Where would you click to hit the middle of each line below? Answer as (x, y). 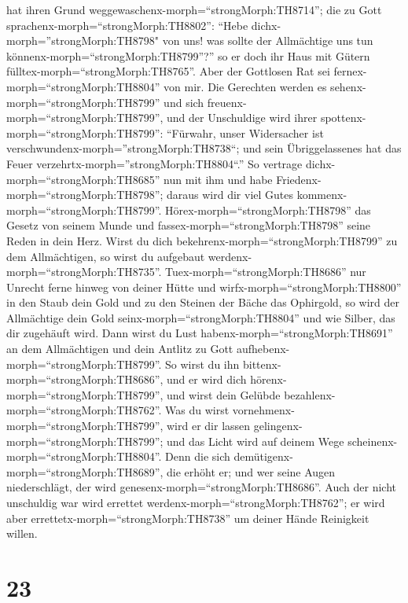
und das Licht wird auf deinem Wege (255, 441)
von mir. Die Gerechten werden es (245, 86)
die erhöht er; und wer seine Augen (251, 471)
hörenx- (268, 379)
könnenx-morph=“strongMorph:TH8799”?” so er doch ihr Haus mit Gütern (188, 55)
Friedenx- (299, 179)
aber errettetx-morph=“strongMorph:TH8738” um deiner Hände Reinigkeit (188, 518)
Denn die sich (198, 456)
